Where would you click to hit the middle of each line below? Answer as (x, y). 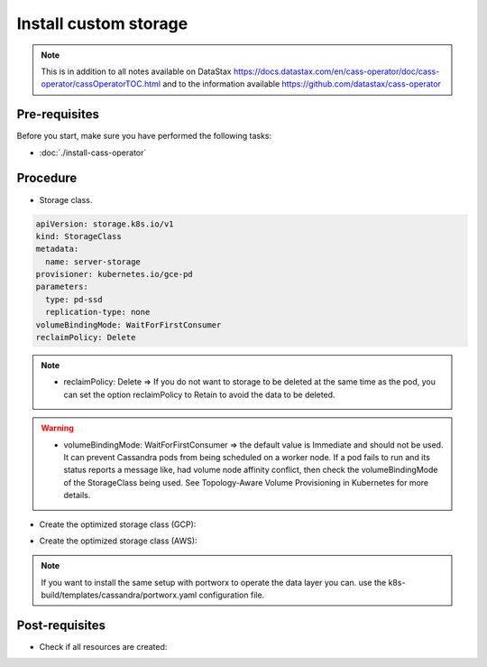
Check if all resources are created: (103, 647)
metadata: (57, 249)
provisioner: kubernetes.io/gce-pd (114, 274)
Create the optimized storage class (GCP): (118, 524)
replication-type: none (98, 312)
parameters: (62, 287)
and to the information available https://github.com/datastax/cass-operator (302, 84)
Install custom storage (102, 23)
